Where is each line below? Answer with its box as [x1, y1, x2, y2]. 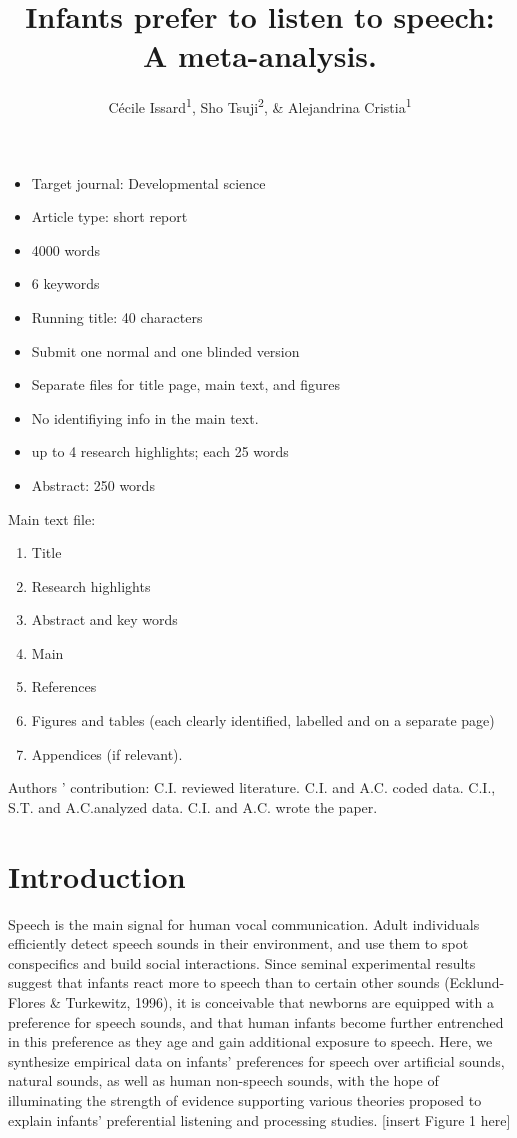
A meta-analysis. [143, 35, 377, 76]
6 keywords [31, 273, 100, 294]
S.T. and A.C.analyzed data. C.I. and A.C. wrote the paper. [8, 796, 378, 817]
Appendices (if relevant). [31, 743, 183, 764]
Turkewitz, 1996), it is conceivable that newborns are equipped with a [65, 991, 494, 1012]
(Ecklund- [444, 972, 505, 993]
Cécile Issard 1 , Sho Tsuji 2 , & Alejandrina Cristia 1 [108, 94, 412, 117]
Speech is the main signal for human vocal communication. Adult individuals [8, 913, 480, 934]
